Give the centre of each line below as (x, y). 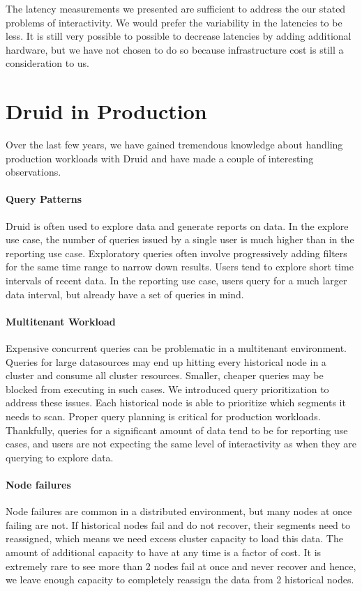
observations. (33, 172)
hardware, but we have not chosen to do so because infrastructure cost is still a (175, 49)
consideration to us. (47, 63)
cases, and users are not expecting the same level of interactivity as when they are (181, 444)
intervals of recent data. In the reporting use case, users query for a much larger (176, 281)
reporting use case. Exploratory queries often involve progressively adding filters (176, 253)
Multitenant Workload (61, 321)
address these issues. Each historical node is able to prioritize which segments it (176, 402)
